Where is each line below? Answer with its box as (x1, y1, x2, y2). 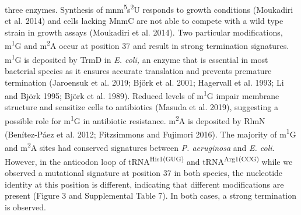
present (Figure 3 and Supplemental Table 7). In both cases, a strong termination (5, 189, 297, 202)
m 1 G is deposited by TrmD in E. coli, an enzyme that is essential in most (5, 51, 268, 65)
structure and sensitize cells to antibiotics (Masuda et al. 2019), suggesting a (5, 101, 278, 113)
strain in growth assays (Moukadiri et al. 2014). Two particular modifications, (5, 26, 283, 38)
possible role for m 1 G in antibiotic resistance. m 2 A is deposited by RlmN (5, 112, 265, 126)
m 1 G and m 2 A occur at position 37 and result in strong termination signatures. (5, 38, 289, 52)
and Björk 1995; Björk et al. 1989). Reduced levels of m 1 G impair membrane (5, 88, 279, 101)
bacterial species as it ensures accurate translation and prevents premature (5, 64, 272, 76)
